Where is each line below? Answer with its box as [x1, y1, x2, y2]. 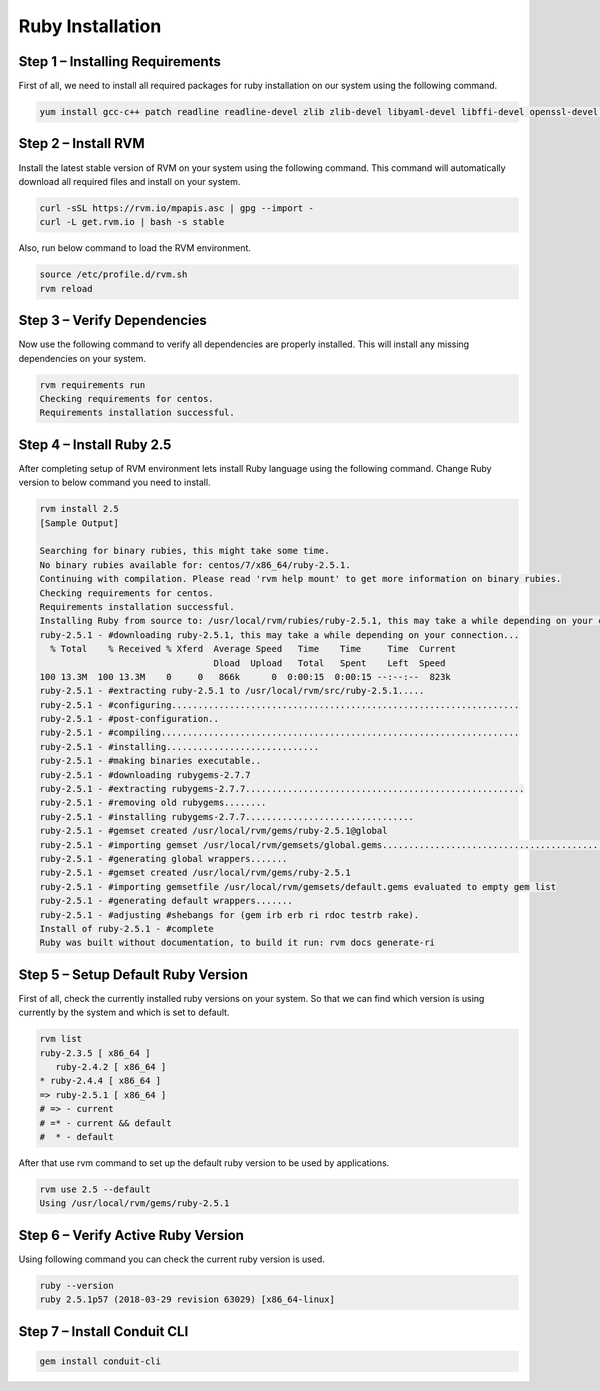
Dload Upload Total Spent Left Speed [213, 657, 446, 669]
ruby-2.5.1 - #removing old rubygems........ [39, 797, 267, 809]
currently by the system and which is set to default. [18, 1006, 230, 1019]
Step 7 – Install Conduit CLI [18, 1323, 189, 1340]
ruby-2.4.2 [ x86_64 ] [55, 1061, 167, 1072]
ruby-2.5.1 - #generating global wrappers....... [39, 853, 288, 864]
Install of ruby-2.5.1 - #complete [39, 923, 214, 934]
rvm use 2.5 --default [39, 1183, 151, 1195]
